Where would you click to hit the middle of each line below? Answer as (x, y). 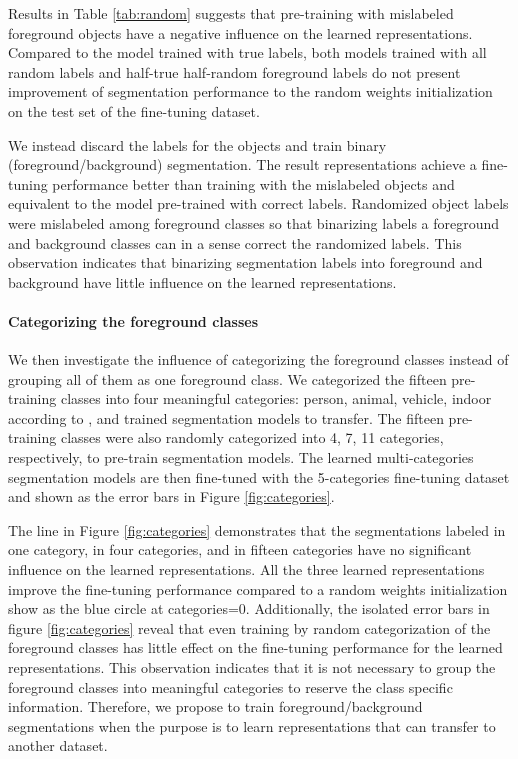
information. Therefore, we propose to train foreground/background (215, 706)
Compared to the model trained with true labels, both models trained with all (247, 52)
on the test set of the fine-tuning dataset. (134, 110)
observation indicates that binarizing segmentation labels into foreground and (245, 262)
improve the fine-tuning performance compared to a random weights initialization (258, 588)
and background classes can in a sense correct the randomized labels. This (235, 242)
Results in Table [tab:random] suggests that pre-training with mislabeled (231, 13)
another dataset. (58, 745)
